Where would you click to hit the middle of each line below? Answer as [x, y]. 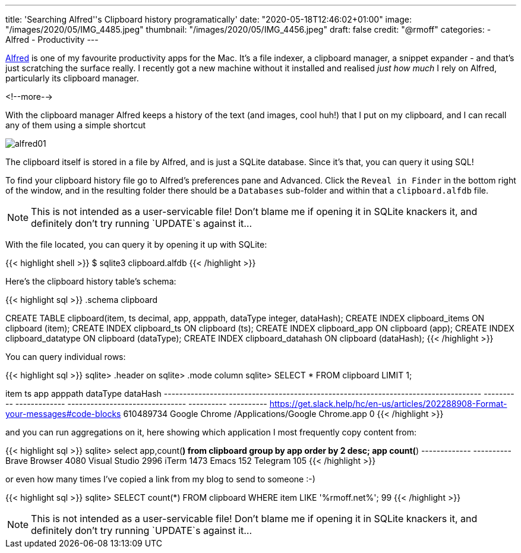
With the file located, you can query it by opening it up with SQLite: [136, 244]
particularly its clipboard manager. [72, 78]
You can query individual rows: [66, 357]
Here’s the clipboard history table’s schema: [91, 281]
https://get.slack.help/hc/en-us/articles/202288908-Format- [388, 404]
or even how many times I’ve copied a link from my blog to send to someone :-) [160, 479]
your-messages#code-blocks [63, 414]
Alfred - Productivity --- [52, 39]
